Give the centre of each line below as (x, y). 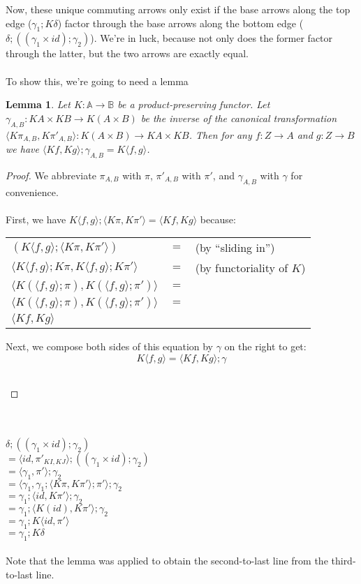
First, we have (36, 219)
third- (344, 561)
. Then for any (220, 134)
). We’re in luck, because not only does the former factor (212, 38)
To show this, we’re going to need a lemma (97, 81)
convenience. (32, 192)
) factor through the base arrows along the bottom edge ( (180, 23)
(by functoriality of (242, 268)
